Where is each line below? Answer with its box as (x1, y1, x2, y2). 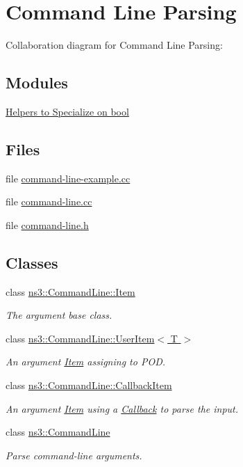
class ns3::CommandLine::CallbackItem (6, 378, 172, 393)
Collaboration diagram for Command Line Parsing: (6, 38, 223, 52)
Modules (6, 72, 68, 93)
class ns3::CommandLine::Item (6, 284, 135, 299)
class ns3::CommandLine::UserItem (6, 331, 155, 345)
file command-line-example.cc (6, 171, 131, 185)
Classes (6, 251, 58, 273)
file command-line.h (6, 217, 89, 232)
